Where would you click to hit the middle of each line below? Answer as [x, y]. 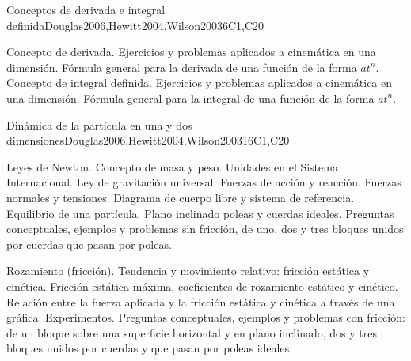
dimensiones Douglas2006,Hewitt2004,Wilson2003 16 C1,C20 [148, 140]
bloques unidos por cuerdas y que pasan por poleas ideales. [150, 348]
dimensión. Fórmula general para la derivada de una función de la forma [182, 67]
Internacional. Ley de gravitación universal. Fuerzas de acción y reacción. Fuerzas [204, 182]
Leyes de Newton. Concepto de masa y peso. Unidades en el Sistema [172, 166]
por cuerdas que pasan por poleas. [89, 244]
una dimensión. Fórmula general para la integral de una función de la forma [190, 98]
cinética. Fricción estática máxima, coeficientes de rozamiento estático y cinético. [202, 286]
